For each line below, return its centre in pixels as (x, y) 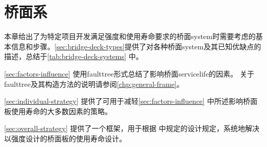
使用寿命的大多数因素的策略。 (61, 111)
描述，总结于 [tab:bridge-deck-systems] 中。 (74, 56)
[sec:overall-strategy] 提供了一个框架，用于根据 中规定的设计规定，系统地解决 (132, 128)
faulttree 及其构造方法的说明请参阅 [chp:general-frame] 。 (94, 84)
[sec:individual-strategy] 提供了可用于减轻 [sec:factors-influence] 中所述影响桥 (127, 101)
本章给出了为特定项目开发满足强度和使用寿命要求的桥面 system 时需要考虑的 (130, 36)
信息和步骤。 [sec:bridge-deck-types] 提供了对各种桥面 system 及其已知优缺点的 (136, 46)
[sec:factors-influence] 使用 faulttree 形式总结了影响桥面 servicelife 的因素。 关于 (129, 73)
